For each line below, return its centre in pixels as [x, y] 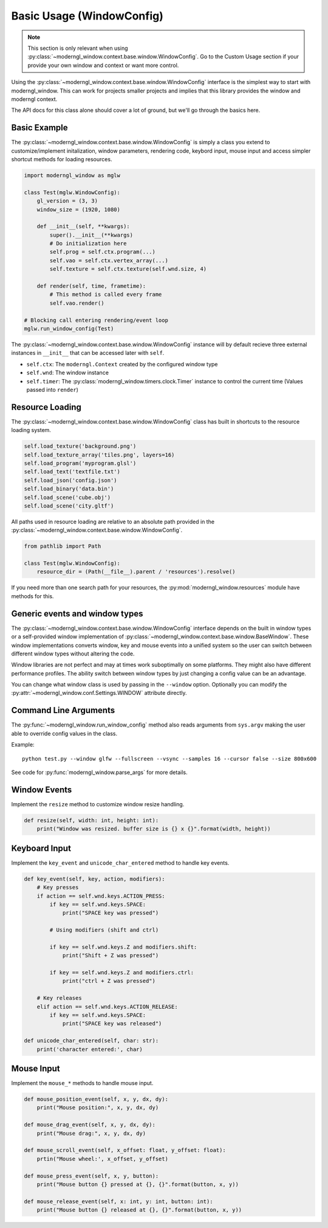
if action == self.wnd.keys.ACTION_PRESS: [101, 896]
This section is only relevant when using [78, 48]
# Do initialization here [88, 244]
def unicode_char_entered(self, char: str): [91, 1041]
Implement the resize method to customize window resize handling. [98, 804]
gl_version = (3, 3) [67, 201]
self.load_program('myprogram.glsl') [80, 463]
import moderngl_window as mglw [72, 175]
